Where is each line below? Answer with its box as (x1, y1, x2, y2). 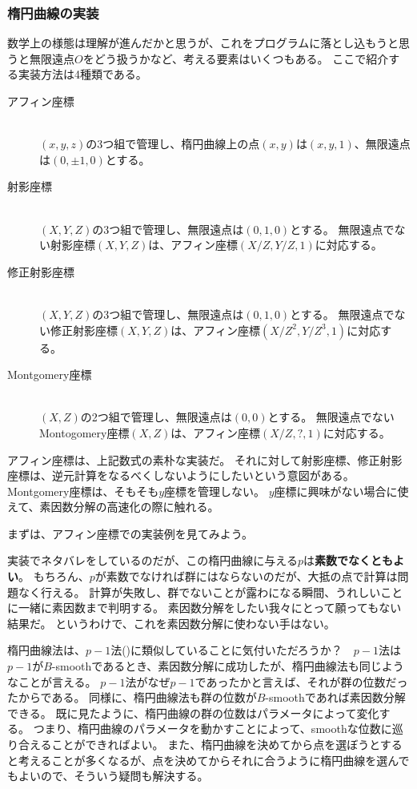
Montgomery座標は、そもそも (7, 482, 159, 499)
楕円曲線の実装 (7, 2, 99, 22)
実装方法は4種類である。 (18, 66, 147, 83)
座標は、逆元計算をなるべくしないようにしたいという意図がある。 (7, 467, 355, 484)
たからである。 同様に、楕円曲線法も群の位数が (7, 689, 257, 706)
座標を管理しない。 (164, 482, 266, 499)
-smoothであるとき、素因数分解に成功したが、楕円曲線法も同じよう (51, 658, 404, 674)
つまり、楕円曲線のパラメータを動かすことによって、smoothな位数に (33, 720, 392, 737)
